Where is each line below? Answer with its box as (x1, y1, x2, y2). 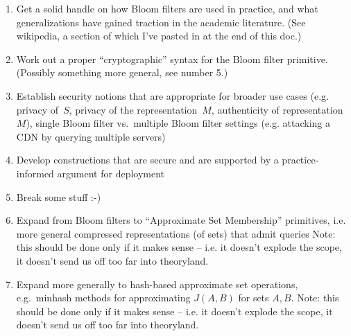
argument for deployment (57, 166, 165, 180)
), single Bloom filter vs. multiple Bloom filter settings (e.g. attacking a (26, 116, 331, 130)
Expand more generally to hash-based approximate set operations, (16, 276, 298, 291)
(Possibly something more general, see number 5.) (16, 65, 228, 80)
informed (16, 166, 54, 180)
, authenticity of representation (211, 102, 343, 116)
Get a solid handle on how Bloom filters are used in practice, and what (16, 1, 318, 15)
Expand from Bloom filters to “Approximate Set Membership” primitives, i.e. (16, 213, 346, 227)
